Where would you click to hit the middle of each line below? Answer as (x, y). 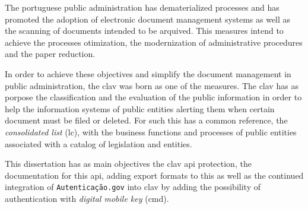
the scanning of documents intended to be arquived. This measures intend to (144, 31)
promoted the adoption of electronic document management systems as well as (148, 19)
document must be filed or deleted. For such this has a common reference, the (146, 120)
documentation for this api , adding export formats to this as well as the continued (154, 175)
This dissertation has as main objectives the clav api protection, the (128, 164)
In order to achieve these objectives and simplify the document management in (148, 73)
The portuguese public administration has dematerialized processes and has (142, 7)
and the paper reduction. (50, 54)
